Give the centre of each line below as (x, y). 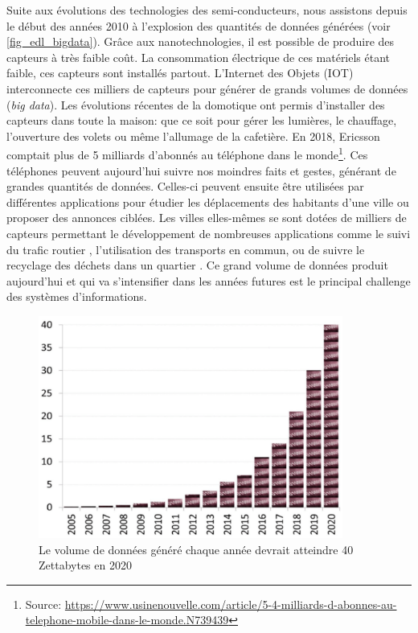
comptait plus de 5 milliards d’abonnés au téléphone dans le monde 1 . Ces (187, 153)
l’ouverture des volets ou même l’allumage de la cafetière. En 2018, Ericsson (193, 136)
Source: (43, 604)
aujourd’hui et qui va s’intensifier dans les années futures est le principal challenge (209, 280)
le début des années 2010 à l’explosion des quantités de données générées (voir (199, 25)
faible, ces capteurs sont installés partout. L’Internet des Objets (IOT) (180, 73)
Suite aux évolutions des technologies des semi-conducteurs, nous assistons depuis (207, 10)
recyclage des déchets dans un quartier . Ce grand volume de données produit (197, 265)
